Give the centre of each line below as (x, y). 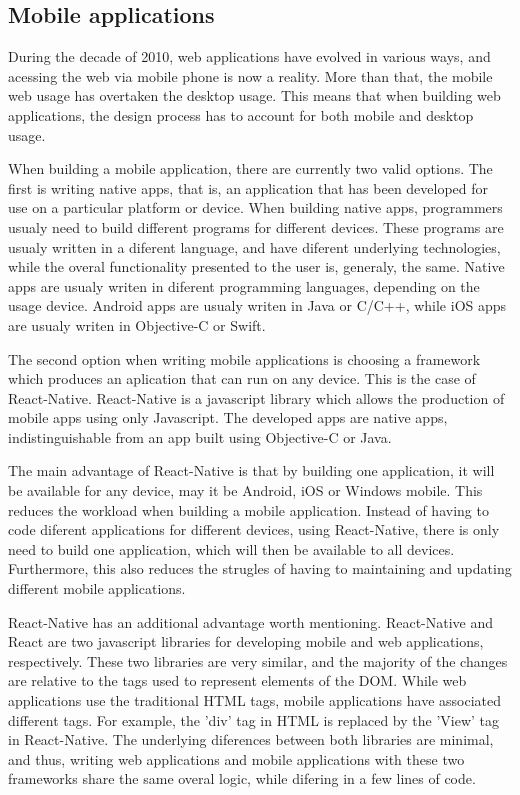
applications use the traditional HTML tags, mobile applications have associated (255, 700)
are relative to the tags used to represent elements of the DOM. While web (237, 680)
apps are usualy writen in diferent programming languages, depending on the (244, 285)
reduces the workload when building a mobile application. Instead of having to (248, 509)
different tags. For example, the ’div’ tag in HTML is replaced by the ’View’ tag (254, 719)
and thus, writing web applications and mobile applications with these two (236, 758)
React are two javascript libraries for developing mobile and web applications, (246, 641)
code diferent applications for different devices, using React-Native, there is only (254, 529)
